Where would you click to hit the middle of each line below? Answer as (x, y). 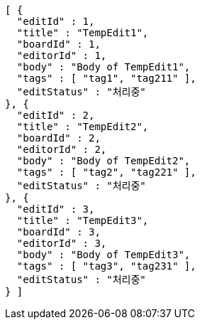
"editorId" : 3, (62, 243)
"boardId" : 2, (59, 138)
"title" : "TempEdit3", (83, 220)
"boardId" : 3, (59, 232)
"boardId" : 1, (59, 44)
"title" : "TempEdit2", (83, 127)
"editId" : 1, (56, 21)
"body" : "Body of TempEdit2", (104, 161)
